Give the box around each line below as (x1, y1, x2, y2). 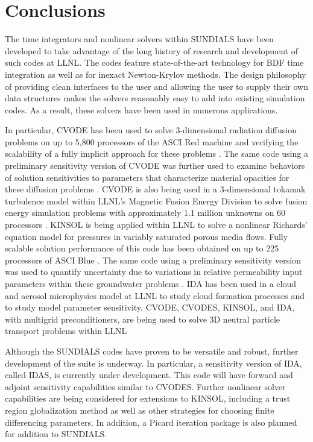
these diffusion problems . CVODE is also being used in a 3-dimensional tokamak (5, 183, 306, 195)
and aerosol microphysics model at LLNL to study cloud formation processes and (5, 289, 305, 302)
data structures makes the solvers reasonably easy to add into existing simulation (5, 92, 305, 104)
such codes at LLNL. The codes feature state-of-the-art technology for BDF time (5, 56, 304, 69)
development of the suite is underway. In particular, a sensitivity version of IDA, (5, 356, 302, 369)
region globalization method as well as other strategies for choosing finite (5, 403, 274, 416)
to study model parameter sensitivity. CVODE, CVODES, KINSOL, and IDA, (5, 301, 295, 314)
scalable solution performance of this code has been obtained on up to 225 (5, 242, 279, 254)
